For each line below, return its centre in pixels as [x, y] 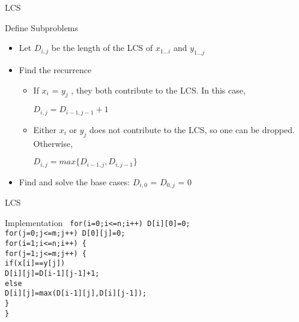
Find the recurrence [55, 69]
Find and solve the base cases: [74, 181]
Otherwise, [53, 143]
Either [45, 129]
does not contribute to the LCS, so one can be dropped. [192, 129]
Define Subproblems [42, 27]
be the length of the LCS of [102, 48]
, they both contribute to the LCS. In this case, [158, 90]
